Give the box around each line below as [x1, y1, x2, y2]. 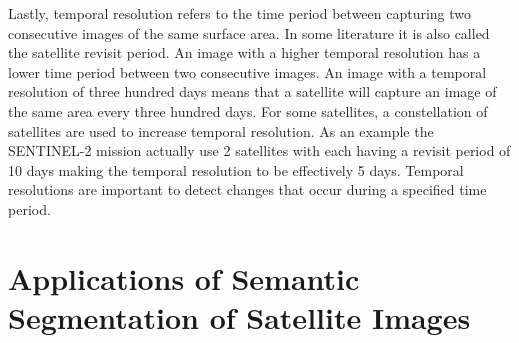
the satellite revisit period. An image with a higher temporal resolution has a [8, 42, 481, 63]
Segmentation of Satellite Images [8, 296, 471, 337]
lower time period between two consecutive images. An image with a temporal [8, 61, 487, 82]
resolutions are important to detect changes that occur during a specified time [8, 179, 487, 200]
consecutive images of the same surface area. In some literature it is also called [8, 22, 490, 43]
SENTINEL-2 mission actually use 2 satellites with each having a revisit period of [8, 140, 511, 161]
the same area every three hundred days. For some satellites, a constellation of [8, 100, 488, 121]
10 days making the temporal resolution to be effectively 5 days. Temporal [8, 159, 464, 180]
